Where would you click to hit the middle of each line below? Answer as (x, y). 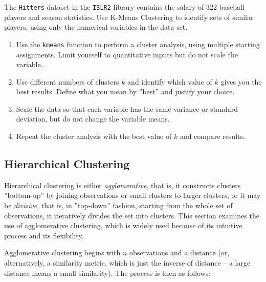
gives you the (241, 81)
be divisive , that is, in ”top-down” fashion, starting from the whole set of (118, 205)
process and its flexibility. (44, 235)
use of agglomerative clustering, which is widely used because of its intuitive (123, 225)
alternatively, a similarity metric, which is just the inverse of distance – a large (127, 263)
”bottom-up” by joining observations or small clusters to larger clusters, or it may (132, 195)
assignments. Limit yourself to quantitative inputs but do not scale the (127, 54)
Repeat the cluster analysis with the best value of (94, 136)
